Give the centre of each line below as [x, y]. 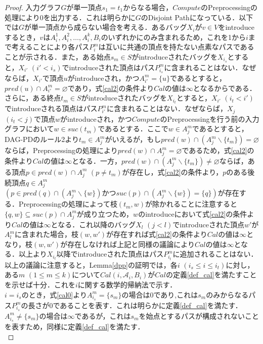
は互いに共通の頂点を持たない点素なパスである [176, 47]
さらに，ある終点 [33, 98]
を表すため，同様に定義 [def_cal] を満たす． [75, 326]
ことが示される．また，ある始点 [58, 56]
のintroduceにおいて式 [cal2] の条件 [193, 213]
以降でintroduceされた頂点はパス [110, 254]
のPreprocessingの [229, 7]
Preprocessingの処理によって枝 [68, 204]
